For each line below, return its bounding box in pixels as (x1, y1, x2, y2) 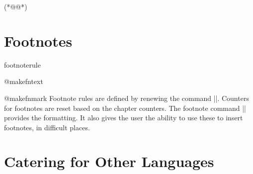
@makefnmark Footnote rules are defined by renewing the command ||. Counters (4, 92, 249, 103)
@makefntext (4, 76, 43, 87)
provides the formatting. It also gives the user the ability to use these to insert (4, 112, 243, 123)
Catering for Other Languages (4, 151, 214, 172)
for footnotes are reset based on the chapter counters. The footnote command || (4, 102, 246, 113)
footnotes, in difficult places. (4, 122, 90, 132)
